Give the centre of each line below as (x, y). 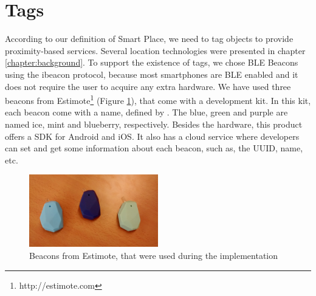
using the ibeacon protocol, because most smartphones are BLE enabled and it (152, 74)
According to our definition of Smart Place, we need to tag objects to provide (149, 39)
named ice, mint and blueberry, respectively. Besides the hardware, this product (154, 124)
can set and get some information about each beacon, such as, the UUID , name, (154, 148)
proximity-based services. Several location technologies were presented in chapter (155, 50)
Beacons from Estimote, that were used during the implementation (154, 255)
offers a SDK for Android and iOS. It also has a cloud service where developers (152, 136)
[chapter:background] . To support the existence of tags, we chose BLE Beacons (152, 62)
